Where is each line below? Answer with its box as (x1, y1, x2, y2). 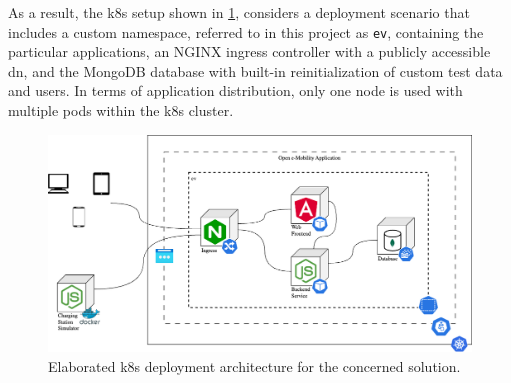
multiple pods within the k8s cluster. (8, 100, 234, 121)
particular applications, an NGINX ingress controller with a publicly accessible (8, 41, 491, 62)
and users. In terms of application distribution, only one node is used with (8, 80, 463, 101)
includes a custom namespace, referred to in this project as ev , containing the (8, 21, 484, 42)
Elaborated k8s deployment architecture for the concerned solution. (48, 355, 461, 376)
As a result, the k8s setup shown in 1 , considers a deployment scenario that (8, 2, 470, 22)
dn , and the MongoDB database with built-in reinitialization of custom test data (8, 60, 503, 81)
